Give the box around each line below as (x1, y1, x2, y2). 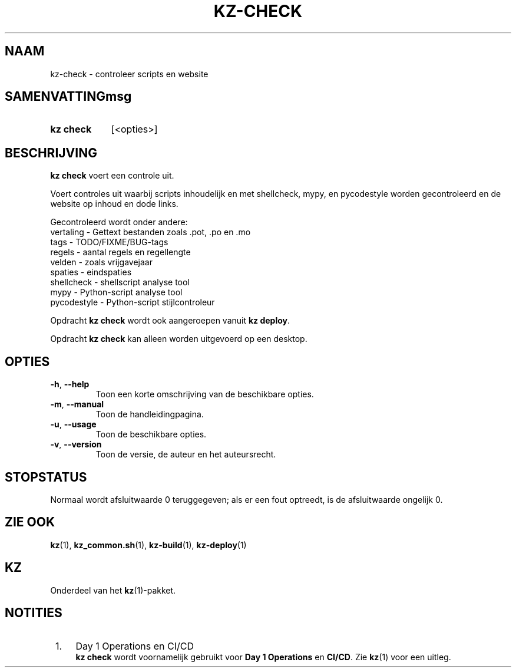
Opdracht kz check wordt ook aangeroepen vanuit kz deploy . (50, 315, 290, 326)
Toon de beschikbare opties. (95, 429, 207, 440)
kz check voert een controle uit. (50, 170, 174, 181)
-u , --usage (50, 419, 97, 430)
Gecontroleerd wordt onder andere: (50, 217, 188, 228)
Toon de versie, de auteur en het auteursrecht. (95, 449, 276, 460)
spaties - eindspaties (50, 267, 132, 278)
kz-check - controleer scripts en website (50, 68, 209, 79)
